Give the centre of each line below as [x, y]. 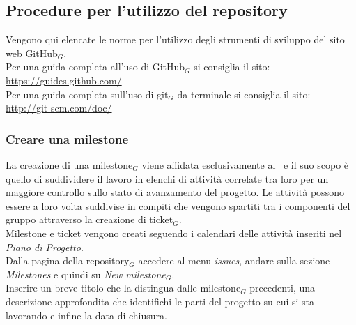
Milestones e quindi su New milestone [86, 274]
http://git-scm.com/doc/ [59, 108]
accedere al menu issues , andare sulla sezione [234, 260]
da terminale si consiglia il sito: [244, 94]
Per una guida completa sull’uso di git [87, 94]
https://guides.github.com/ [64, 80]
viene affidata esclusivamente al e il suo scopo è [245, 164]
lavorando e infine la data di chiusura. [86, 315]
